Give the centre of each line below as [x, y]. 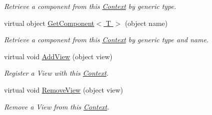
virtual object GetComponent [49, 23]
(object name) [146, 23]
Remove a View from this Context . [57, 106]
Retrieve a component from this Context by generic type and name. [106, 40]
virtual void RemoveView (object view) [64, 89]
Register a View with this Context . [56, 73]
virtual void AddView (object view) [58, 56]
